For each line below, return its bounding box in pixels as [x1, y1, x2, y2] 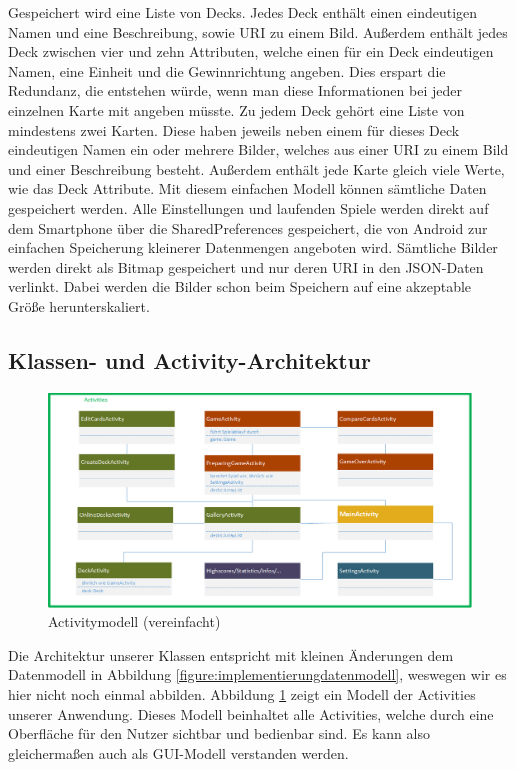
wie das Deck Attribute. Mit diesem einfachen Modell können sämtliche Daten [8, 178, 487, 199]
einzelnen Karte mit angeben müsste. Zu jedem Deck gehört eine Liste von [8, 99, 465, 120]
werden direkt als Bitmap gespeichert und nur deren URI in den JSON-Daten [8, 256, 484, 277]
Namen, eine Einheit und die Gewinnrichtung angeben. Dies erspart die [8, 60, 446, 81]
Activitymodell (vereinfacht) [48, 611, 221, 632]
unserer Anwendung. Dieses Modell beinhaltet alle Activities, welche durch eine [8, 703, 494, 724]
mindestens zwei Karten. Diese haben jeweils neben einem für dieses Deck [8, 119, 460, 140]
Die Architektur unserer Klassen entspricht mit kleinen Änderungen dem [8, 644, 454, 665]
